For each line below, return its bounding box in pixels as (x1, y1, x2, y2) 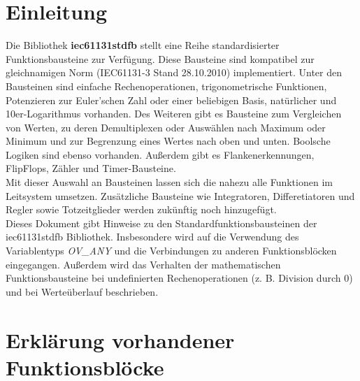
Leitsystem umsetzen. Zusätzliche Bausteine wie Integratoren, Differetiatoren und (6, 188, 355, 203)
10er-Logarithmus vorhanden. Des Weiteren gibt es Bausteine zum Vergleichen (6, 106, 342, 121)
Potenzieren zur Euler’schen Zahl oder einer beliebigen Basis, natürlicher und (6, 92, 337, 107)
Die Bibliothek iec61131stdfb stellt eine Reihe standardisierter (6, 38, 280, 52)
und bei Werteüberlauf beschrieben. (6, 284, 159, 299)
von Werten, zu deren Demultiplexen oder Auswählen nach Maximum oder (6, 120, 326, 134)
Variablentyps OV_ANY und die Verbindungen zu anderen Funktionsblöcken (6, 243, 337, 258)
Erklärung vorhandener (6, 325, 235, 354)
